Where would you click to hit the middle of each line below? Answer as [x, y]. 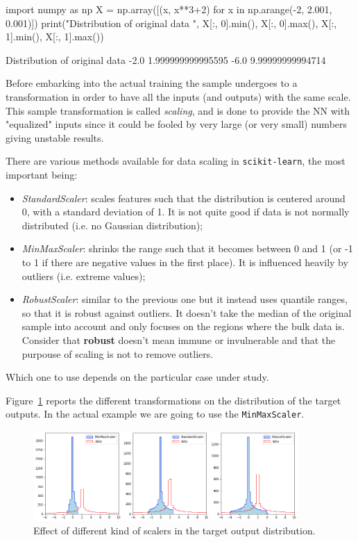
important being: [42, 174]
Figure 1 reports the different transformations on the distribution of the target [173, 400]
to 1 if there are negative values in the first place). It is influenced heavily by [185, 262]
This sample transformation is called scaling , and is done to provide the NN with [178, 110]
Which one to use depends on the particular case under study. [137, 377]
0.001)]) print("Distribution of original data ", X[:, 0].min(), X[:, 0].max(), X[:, [171, 23]
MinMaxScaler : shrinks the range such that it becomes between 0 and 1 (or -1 [187, 248]
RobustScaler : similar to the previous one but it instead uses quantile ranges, [185, 299]
